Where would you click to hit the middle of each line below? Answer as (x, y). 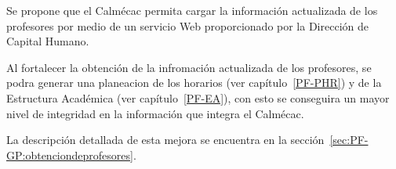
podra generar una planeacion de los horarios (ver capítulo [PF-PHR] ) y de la (194, 83)
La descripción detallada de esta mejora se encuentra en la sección (165, 140)
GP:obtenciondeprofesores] (70, 155)
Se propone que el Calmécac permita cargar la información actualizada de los (192, 10)
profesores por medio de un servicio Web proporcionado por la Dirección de (187, 25)
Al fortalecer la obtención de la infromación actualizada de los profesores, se (189, 67)
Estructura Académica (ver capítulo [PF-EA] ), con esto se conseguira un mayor (198, 97)
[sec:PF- (349, 140)
